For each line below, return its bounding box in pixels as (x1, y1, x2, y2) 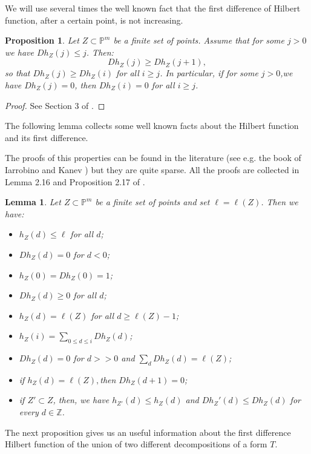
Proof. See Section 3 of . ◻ (5, 99, 105, 111)
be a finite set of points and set (95, 196, 210, 208)
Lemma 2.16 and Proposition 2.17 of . (5, 175, 145, 188)
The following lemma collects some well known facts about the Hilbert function (5, 119, 299, 132)
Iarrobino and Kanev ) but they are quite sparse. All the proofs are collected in (5, 163, 300, 176)
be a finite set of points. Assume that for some (113, 34, 284, 47)
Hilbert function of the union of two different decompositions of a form (5, 438, 267, 450)
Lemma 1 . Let (5, 196, 61, 208)
